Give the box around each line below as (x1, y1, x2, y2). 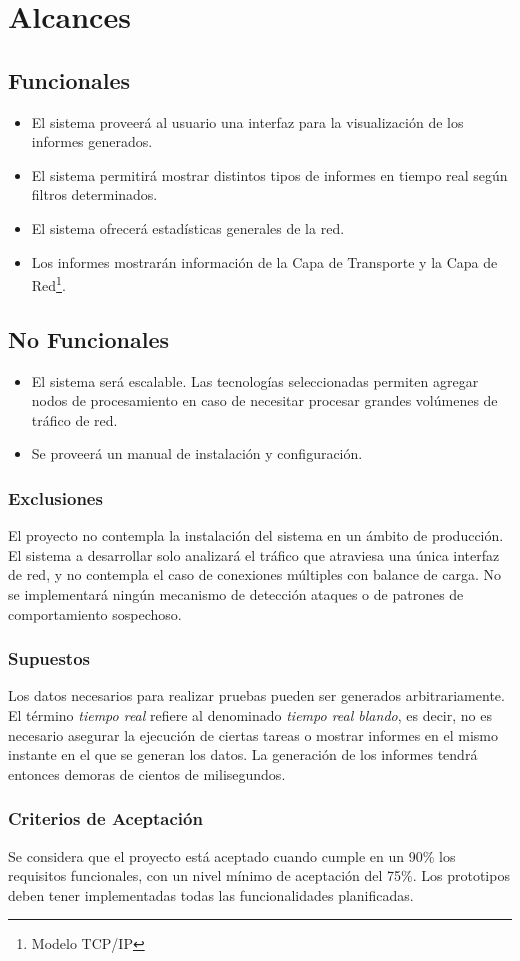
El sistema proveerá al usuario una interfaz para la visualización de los (31, 111, 464, 132)
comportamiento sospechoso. (8, 603, 182, 624)
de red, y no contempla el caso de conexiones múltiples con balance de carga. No (8, 564, 501, 585)
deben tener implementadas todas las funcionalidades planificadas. (8, 884, 414, 905)
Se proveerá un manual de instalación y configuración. (31, 443, 363, 464)
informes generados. (31, 131, 153, 152)
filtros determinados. (31, 184, 158, 205)
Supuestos (8, 646, 91, 671)
